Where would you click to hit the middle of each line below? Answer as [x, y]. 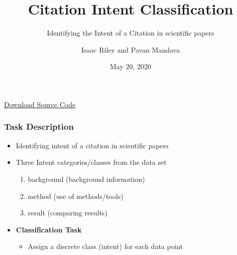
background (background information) [86, 179]
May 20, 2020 [131, 66]
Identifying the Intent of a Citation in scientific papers [131, 33]
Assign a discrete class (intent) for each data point [105, 246]
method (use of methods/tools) [76, 196]
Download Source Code [40, 104]
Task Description [39, 126]
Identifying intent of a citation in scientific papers [92, 145]
